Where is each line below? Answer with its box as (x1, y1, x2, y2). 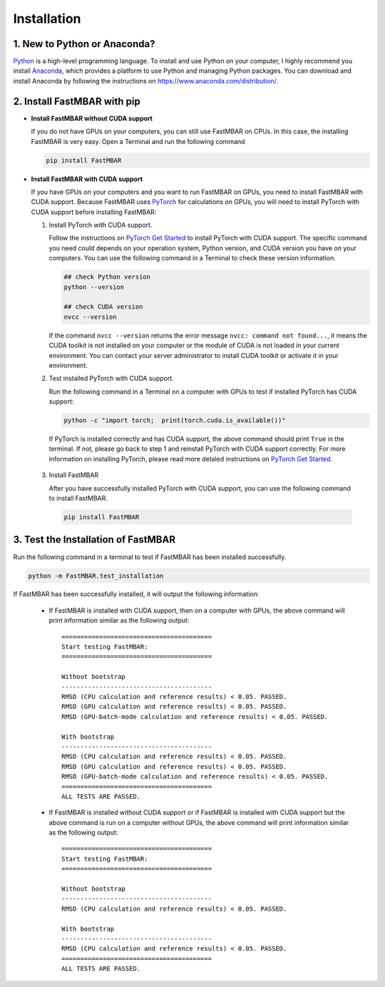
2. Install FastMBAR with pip (13, 95, 140, 107)
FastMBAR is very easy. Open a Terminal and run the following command (31, 137, 245, 145)
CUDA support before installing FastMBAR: (31, 208, 157, 216)
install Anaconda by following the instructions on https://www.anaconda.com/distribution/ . (13, 76, 279, 85)
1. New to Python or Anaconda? (13, 38, 155, 50)
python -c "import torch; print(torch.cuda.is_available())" (63, 416, 286, 424)
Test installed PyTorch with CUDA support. (48, 374, 174, 383)
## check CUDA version (63, 303, 143, 311)
